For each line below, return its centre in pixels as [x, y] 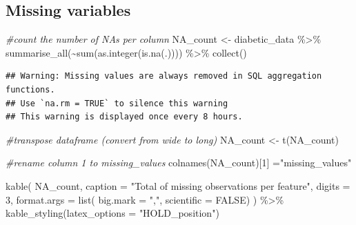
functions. [30, 89]
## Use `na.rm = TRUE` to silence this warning [117, 103]
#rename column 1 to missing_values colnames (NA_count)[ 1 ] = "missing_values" [179, 163]
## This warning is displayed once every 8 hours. [124, 117]
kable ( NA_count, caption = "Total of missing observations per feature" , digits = [178, 185]
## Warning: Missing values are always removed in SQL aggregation [164, 76]
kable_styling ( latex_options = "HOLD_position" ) [112, 213]
